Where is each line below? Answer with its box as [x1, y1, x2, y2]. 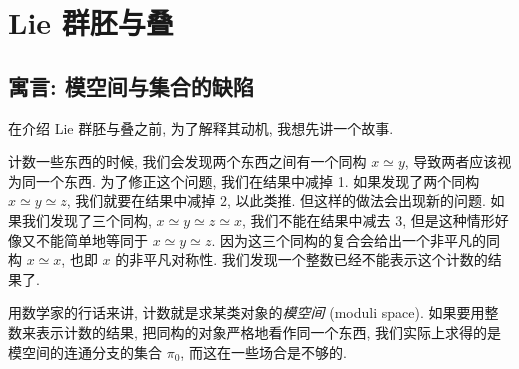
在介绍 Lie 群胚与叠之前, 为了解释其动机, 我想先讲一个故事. [8, 117, 394, 138]
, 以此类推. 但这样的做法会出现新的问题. [226, 190, 486, 211]
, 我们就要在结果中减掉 [66, 190, 216, 211]
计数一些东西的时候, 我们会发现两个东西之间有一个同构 [8, 151, 367, 172]
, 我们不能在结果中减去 [241, 209, 391, 230]
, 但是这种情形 [402, 209, 495, 230]
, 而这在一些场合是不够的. [180, 341, 347, 362]
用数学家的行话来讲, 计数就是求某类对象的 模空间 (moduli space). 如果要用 [8, 302, 485, 323]
